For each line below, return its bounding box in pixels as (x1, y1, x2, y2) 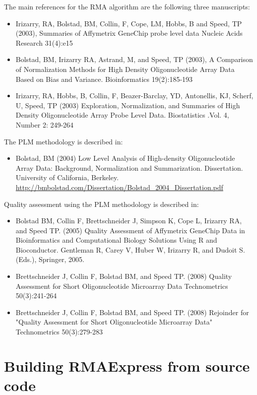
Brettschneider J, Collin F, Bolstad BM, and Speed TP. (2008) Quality (15, 271, 232, 281)
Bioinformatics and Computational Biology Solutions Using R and (15, 235, 217, 245)
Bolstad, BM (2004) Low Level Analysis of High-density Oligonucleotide (15, 153, 235, 163)
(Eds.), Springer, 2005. (15, 254, 84, 264)
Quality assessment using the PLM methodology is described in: (4, 198, 199, 209)
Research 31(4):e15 (15, 37, 73, 48)
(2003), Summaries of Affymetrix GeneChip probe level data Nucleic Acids (15, 28, 243, 38)
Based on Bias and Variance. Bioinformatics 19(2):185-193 (15, 73, 193, 84)
